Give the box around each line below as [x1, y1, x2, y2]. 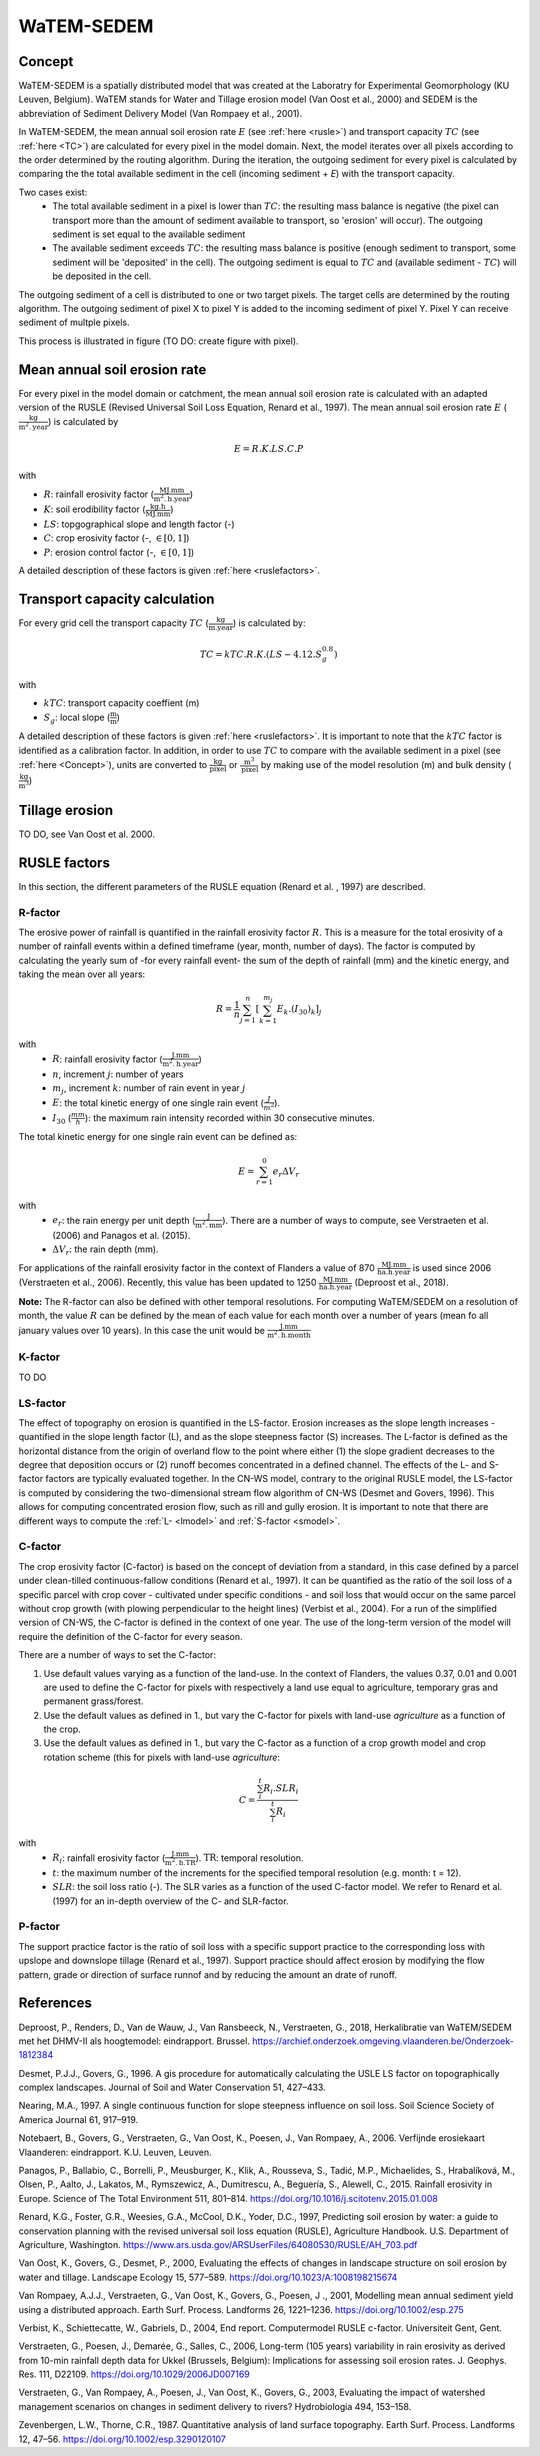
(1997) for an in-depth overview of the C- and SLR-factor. [52, 1895, 289, 1907]
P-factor [18, 1920, 60, 1934]
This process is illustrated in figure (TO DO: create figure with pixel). [18, 335, 299, 347]
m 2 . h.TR [165, 1856, 196, 1867]
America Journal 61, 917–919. [18, 2113, 139, 2125]
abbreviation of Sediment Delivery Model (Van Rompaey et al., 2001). [18, 107, 303, 119]
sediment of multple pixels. [18, 316, 130, 329]
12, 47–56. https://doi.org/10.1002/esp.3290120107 [18, 2433, 227, 2445]
